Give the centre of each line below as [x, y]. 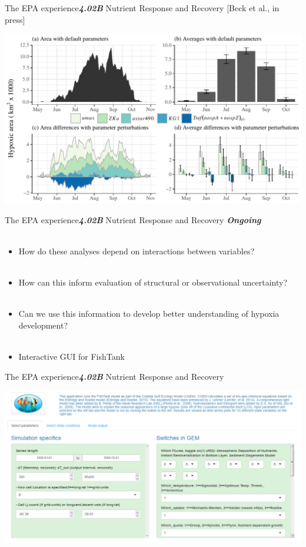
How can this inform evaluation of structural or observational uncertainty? [153, 282]
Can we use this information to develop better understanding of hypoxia [149, 314]
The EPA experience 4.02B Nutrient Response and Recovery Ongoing [133, 219]
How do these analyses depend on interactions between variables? [136, 251]
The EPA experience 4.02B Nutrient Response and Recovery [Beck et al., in [142, 8]
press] [15, 19]
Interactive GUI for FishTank [71, 357]
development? [43, 325]
